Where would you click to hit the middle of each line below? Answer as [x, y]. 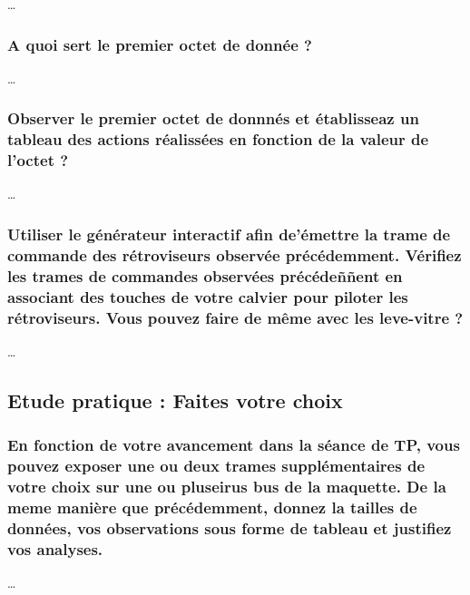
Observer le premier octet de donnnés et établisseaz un [213, 118]
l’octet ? [38, 160]
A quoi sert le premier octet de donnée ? [160, 44]
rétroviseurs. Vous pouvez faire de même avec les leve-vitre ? [235, 317]
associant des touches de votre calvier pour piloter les [208, 296]
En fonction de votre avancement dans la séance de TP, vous [234, 445]
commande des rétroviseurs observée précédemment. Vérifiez [235, 254]
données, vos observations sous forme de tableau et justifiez [230, 527]
